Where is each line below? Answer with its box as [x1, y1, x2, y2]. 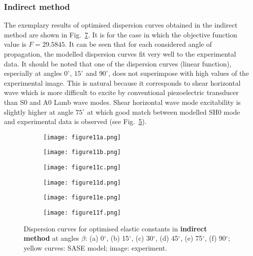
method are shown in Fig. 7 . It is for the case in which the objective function [4, 29, 237, 39]
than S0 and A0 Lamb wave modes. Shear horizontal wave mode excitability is [4, 96, 241, 107]
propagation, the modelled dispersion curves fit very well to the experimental [4, 49, 236, 59]
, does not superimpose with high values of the [108, 68, 249, 78]
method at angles [24, 233, 79, 243]
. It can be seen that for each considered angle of [64, 39, 212, 49]
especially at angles [4, 68, 62, 78]
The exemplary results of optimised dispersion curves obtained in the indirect [4, 20, 238, 30]
